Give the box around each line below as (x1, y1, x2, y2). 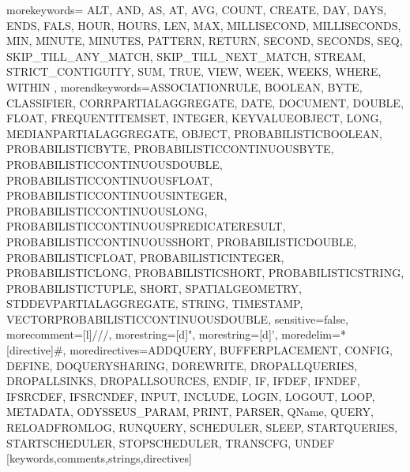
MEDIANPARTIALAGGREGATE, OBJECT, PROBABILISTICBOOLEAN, (6, 125, 382, 141)
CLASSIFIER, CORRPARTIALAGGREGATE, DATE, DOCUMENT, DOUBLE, (6, 94, 404, 111)
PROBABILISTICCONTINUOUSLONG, (6, 202, 208, 219)
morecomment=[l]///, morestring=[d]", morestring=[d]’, (6, 326, 278, 343)
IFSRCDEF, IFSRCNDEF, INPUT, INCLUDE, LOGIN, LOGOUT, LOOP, (6, 388, 375, 404)
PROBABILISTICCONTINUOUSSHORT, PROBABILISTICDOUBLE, (6, 233, 357, 249)
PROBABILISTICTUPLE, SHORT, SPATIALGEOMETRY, (6, 279, 302, 296)
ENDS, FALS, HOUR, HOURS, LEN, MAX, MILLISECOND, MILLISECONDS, (6, 17, 401, 33)
